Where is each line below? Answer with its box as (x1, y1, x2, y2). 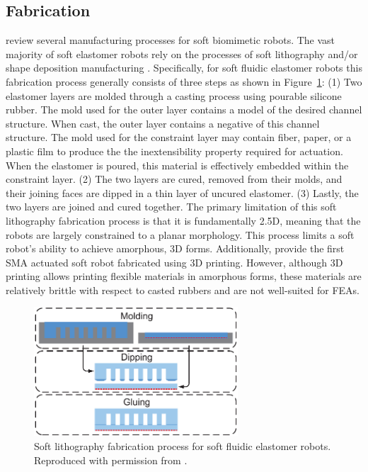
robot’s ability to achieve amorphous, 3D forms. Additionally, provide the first (6, 241, 345, 256)
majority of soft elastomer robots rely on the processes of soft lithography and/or (6, 46, 358, 61)
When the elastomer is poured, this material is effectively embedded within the (6, 157, 349, 172)
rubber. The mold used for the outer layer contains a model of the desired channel (6, 102, 362, 117)
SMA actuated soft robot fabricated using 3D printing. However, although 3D (6, 254, 343, 269)
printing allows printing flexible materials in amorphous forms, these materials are (6, 269, 362, 283)
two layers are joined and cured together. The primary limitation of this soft (6, 199, 337, 214)
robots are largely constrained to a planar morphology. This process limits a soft (6, 227, 355, 242)
